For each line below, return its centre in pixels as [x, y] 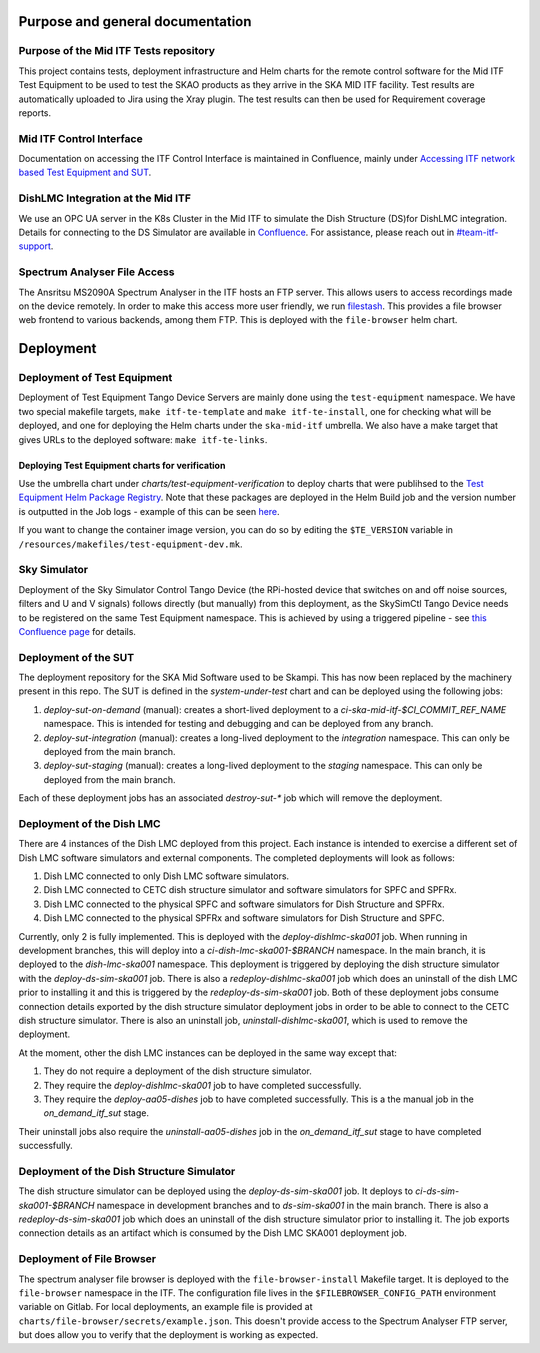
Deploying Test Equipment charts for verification [122, 465]
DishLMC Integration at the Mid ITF [105, 198]
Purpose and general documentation [135, 21]
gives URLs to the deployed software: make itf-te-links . [143, 439]
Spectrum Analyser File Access [96, 272]
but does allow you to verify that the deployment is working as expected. [168, 1335]
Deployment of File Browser [87, 1259]
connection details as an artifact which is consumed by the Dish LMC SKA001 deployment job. [212, 1233]
